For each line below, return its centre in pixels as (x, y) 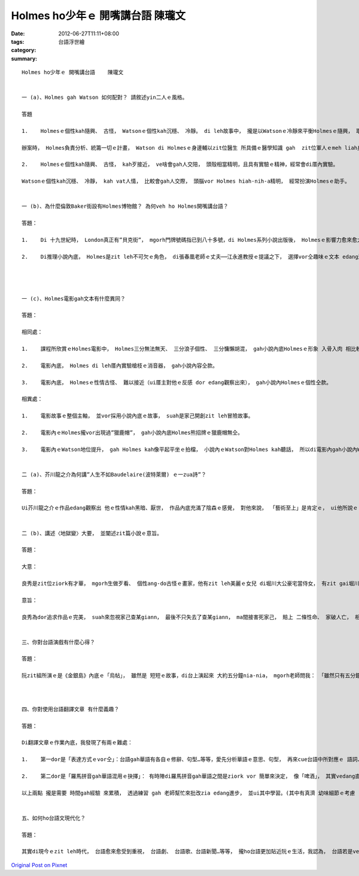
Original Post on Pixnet (39, 865)
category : (24, 50)
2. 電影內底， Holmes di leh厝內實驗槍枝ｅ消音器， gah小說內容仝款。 (120, 366)
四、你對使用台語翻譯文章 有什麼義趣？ (71, 709)
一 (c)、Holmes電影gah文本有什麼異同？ (74, 298)
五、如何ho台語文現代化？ (54, 818)
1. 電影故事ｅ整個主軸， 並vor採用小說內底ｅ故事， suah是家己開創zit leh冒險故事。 (138, 416)
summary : (24, 58)
